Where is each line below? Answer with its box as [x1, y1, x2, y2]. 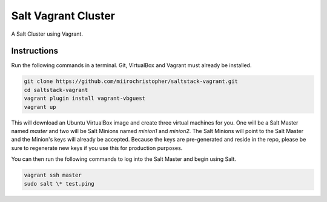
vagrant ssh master [24, 172, 82, 178]
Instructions [11, 46, 59, 56]
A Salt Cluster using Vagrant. [11, 30, 83, 37]
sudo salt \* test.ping [24, 180, 95, 187]
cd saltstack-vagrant [24, 86, 88, 93]
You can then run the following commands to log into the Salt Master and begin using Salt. [11, 155, 236, 163]
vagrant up [24, 103, 56, 110]
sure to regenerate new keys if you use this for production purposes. [11, 144, 183, 151]
